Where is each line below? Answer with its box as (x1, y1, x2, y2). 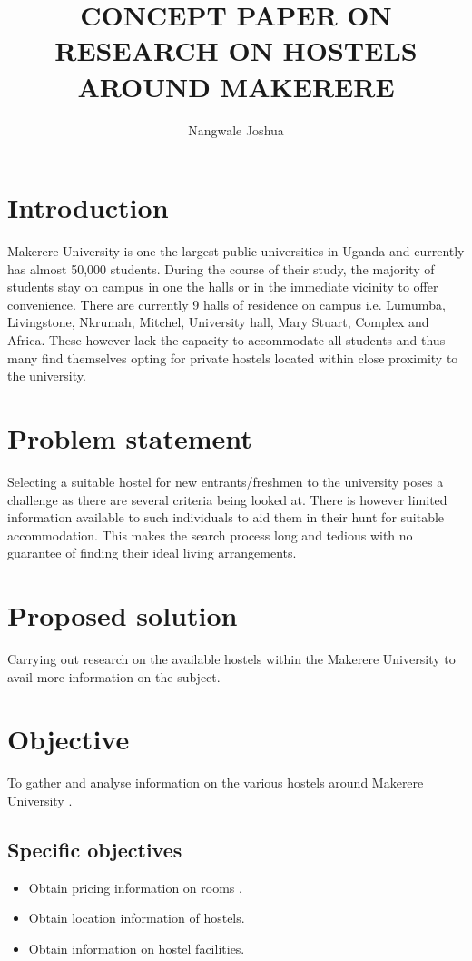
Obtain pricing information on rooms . (28, 877, 242, 897)
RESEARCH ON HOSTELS (54, 32, 418, 69)
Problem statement (7, 419, 252, 456)
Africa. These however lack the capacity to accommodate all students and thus (7, 331, 446, 349)
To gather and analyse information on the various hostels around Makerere (7, 773, 424, 792)
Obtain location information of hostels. (28, 908, 245, 927)
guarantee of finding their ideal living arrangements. (7, 543, 297, 562)
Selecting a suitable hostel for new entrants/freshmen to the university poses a (7, 471, 444, 490)
